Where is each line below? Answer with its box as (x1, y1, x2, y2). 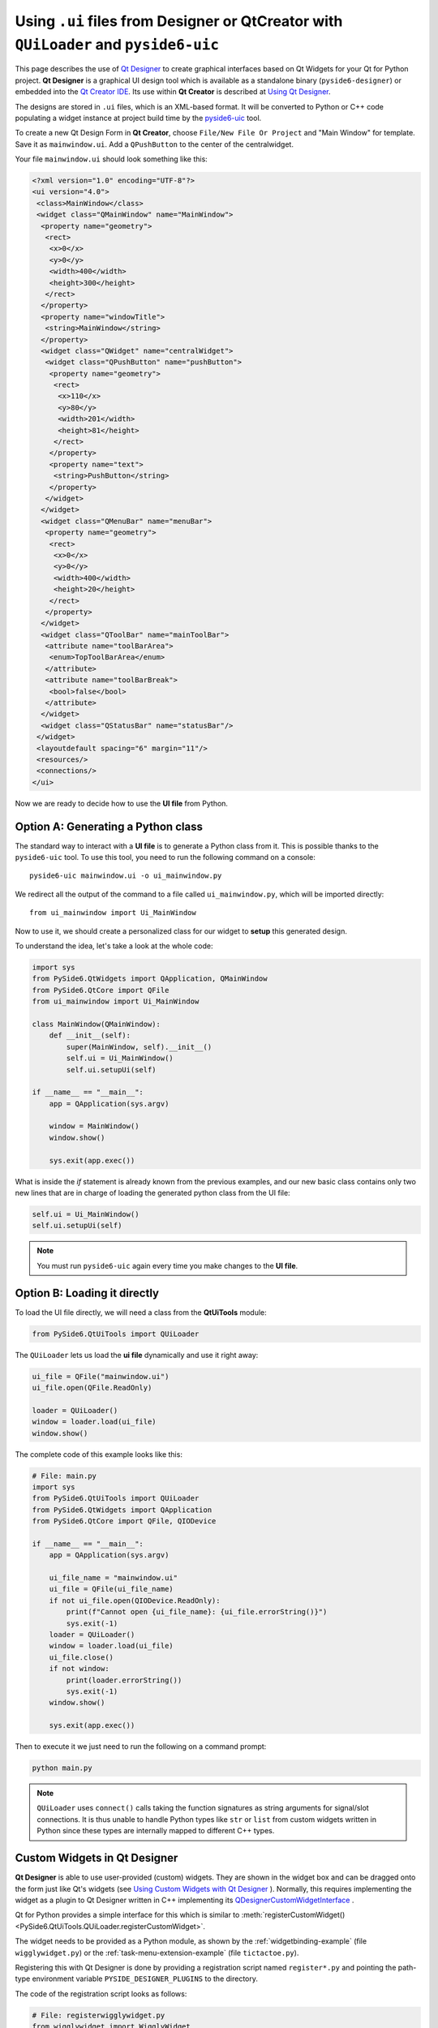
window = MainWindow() (49, 1122, 140, 1131)
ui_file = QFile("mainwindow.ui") (32, 1372, 170, 1381)
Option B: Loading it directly (15, 1286, 160, 1300)
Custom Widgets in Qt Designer (15, 1851, 178, 1865)
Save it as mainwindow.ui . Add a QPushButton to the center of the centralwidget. (15, 139, 294, 149)
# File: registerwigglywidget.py (32, 2010, 165, 2020)
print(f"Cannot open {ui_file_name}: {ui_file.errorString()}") (66, 1607, 328, 1617)
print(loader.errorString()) (66, 1675, 182, 1685)
